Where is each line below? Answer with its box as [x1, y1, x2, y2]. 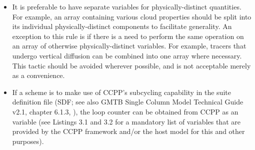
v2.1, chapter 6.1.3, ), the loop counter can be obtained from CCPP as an [12, 106, 238, 116]
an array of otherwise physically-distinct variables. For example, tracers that [12, 40, 246, 51]
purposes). [12, 135, 44, 146]
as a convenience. [12, 70, 65, 80]
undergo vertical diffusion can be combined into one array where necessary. [12, 50, 242, 60]
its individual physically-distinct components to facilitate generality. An [12, 21, 232, 31]
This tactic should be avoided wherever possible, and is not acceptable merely [12, 60, 251, 70]
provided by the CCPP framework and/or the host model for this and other [12, 126, 245, 136]
